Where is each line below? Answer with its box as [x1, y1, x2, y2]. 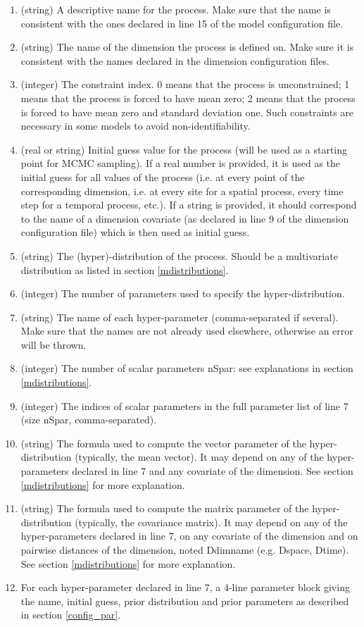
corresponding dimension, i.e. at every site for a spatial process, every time [20, 183, 344, 198]
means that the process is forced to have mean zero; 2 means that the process [20, 90, 356, 105]
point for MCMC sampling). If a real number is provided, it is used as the [20, 156, 341, 170]
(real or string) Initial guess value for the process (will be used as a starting [20, 142, 348, 156]
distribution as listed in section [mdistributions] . [20, 262, 229, 277]
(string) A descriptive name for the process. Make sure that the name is [20, 2, 331, 16]
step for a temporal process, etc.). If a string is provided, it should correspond [20, 197, 357, 212]
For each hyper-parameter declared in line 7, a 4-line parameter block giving [20, 580, 350, 595]
